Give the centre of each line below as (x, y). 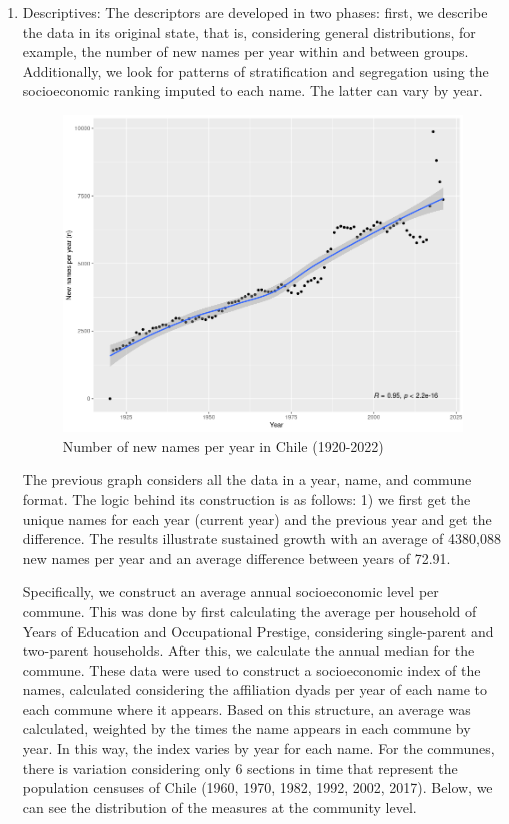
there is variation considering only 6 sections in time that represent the (240, 767)
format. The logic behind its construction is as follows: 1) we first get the (246, 498)
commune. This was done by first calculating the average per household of (249, 610)
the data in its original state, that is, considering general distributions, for (249, 31)
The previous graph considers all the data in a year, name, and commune (247, 479)
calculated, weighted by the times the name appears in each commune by (246, 728)
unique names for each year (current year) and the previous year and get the (257, 518)
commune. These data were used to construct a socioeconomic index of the (251, 669)
